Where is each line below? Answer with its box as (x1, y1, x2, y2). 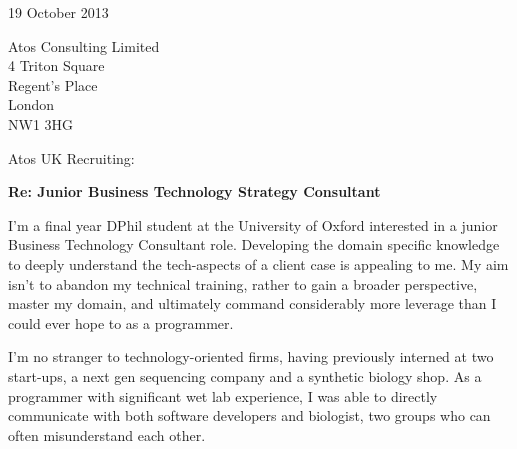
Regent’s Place (8, 74, 98, 95)
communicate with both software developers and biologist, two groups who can (8, 405, 491, 426)
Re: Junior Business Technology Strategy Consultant (8, 181, 381, 202)
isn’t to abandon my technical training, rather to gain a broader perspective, (8, 273, 478, 294)
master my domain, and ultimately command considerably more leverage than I (8, 293, 497, 314)
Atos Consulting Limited (8, 35, 160, 56)
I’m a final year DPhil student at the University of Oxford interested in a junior (8, 214, 498, 235)
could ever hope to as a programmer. (8, 312, 234, 333)
